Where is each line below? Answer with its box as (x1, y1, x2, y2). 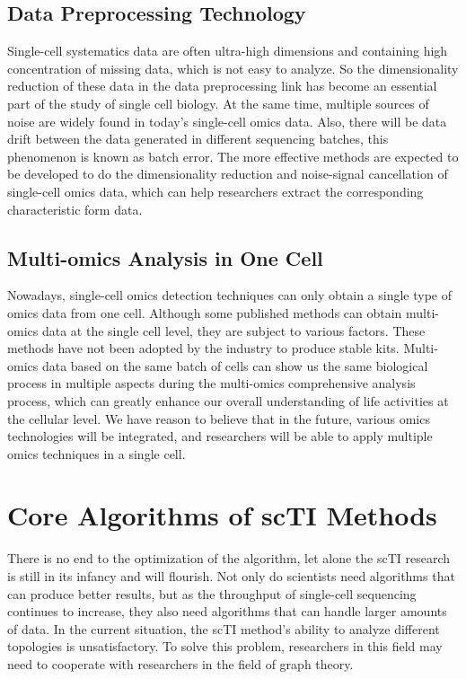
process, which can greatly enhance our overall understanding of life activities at (7, 391, 449, 410)
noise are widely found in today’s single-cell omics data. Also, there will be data (7, 111, 447, 130)
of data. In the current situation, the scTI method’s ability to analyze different (7, 619, 440, 638)
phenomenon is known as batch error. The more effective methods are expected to (7, 146, 459, 165)
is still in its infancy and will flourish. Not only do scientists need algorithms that (7, 567, 455, 585)
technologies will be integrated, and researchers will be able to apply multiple (7, 427, 433, 445)
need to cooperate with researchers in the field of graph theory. (7, 654, 354, 673)
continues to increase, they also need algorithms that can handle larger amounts (7, 602, 447, 621)
